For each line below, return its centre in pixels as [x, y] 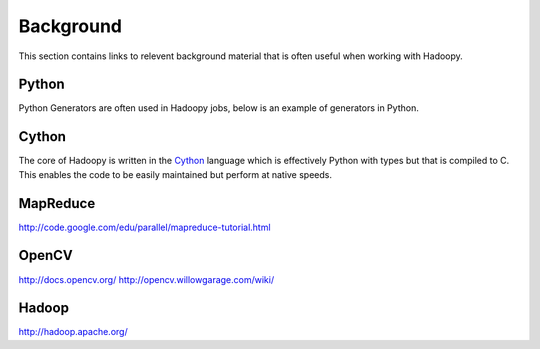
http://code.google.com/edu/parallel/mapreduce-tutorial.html [144, 227]
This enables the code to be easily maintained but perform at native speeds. [175, 174]
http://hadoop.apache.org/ [73, 332]
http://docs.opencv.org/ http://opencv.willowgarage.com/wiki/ [146, 279]
